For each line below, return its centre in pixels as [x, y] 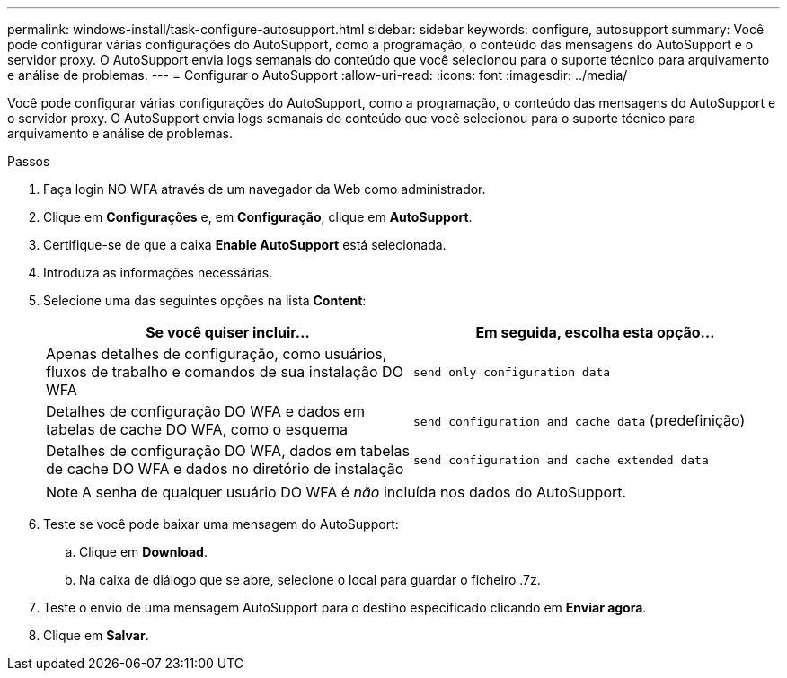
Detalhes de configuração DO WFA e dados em [205, 411]
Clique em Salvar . [96, 635]
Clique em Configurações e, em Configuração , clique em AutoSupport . [258, 217]
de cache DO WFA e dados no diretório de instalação [225, 469]
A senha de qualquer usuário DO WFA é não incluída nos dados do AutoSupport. [354, 492]
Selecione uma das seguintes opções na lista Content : [205, 300]
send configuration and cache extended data [561, 460]
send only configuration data [512, 372]
